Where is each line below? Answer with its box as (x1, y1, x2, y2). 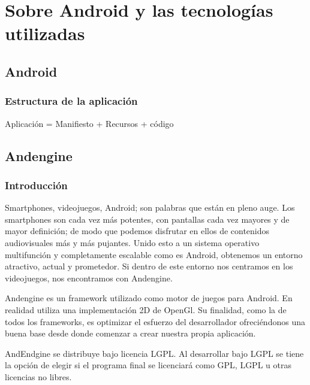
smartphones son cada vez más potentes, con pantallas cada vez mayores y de (5, 213, 290, 225)
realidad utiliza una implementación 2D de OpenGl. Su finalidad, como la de (5, 303, 287, 316)
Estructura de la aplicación (5, 93, 138, 108)
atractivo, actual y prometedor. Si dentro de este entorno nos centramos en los (5, 260, 293, 272)
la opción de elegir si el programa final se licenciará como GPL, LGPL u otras (5, 359, 291, 371)
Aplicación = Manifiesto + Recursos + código (5, 117, 174, 129)
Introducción (5, 177, 68, 192)
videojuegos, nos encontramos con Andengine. (5, 271, 173, 284)
